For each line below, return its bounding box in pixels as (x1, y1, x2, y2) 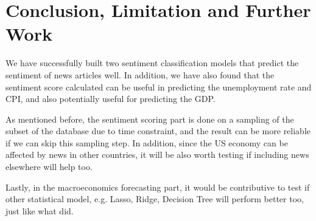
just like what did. (5, 204, 74, 217)
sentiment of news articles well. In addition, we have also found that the (5, 68, 275, 81)
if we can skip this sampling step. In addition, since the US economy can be (5, 136, 288, 149)
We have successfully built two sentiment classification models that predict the (5, 56, 299, 69)
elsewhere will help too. (5, 160, 93, 173)
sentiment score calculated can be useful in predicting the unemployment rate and (5, 80, 312, 93)
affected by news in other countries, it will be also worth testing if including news (5, 148, 309, 161)
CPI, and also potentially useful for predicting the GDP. (5, 92, 216, 105)
